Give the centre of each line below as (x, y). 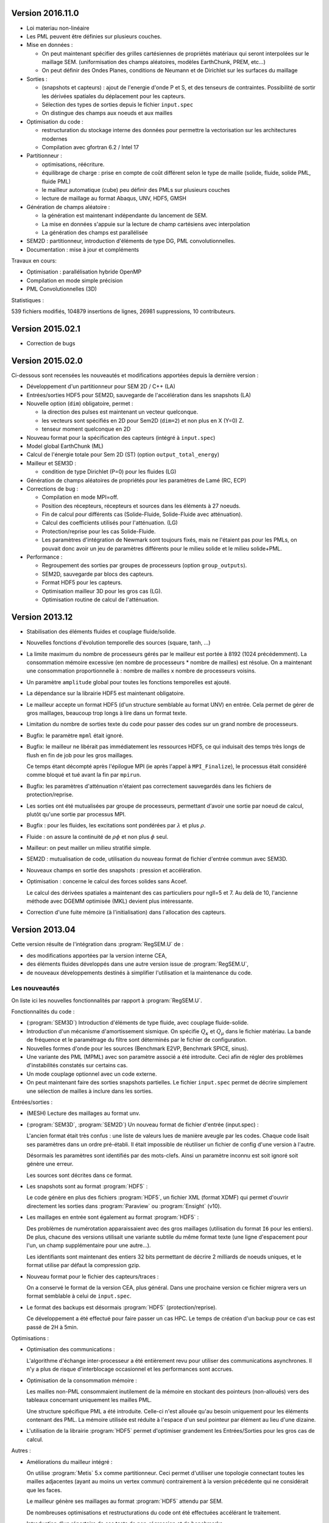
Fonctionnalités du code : (43, 1012)
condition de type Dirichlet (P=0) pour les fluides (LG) (109, 472)
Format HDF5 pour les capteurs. (82, 582)
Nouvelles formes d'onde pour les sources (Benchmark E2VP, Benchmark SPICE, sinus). (137, 1048)
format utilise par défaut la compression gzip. (83, 1265)
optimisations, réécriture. (73, 164)
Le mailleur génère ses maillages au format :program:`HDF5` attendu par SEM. (125, 1501)
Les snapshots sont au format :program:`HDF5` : (87, 1186)
